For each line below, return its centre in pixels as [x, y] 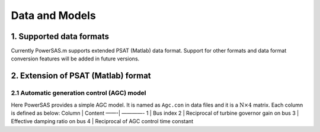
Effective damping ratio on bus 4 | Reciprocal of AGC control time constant [102, 121]
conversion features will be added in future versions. [75, 59]
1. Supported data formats [60, 36]
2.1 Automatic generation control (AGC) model [79, 93]
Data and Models [53, 15]
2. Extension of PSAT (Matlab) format [81, 76]
